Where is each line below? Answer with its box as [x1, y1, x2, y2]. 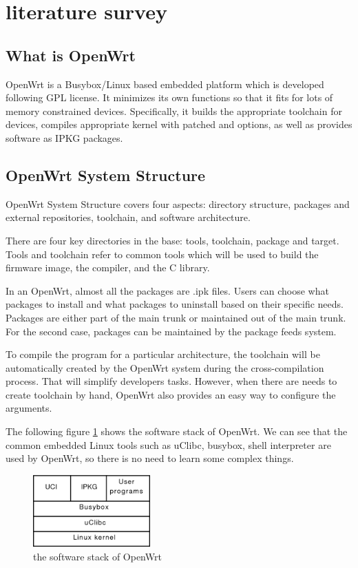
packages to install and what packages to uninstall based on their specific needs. [6, 297, 344, 311]
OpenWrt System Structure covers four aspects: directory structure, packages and [6, 196, 350, 211]
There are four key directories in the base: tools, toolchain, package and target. [6, 233, 339, 247]
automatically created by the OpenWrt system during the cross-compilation [6, 360, 324, 375]
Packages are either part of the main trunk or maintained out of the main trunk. [6, 310, 346, 324]
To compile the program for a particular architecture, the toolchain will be [6, 347, 320, 361]
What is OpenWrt [6, 44, 136, 65]
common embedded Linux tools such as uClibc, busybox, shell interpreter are [6, 437, 331, 452]
